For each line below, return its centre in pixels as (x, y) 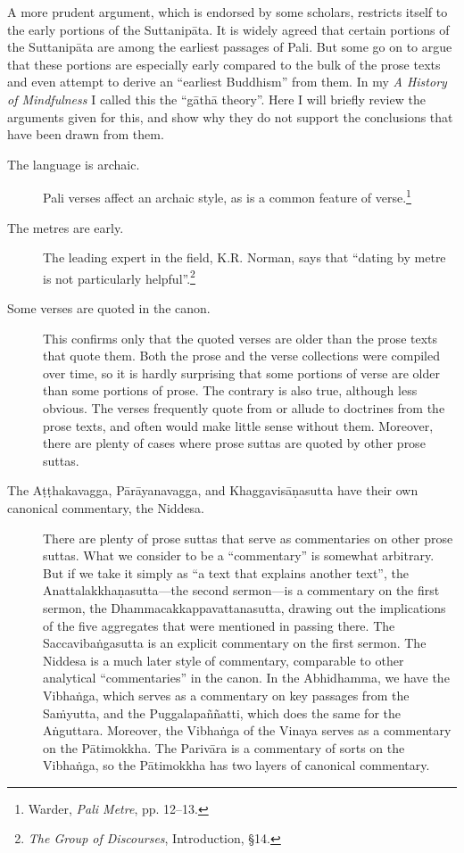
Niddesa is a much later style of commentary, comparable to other (224, 660)
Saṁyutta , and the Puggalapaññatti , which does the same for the (222, 712)
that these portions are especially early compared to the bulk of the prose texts (224, 64)
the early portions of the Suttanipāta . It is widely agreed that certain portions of (228, 29)
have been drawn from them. (86, 134)
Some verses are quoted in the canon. (109, 308)
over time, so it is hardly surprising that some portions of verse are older (241, 373)
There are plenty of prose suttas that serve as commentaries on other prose (248, 538)
